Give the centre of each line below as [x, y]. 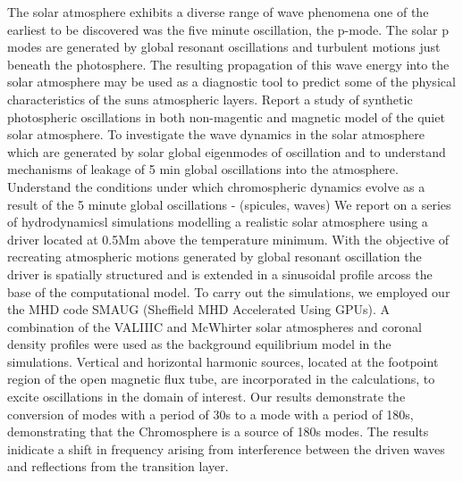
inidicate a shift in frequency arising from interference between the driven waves [226, 448]
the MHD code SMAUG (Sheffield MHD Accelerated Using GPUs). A [198, 309]
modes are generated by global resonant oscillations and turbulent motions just [224, 47]
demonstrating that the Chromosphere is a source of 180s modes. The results [218, 431]
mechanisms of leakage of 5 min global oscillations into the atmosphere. [203, 169]
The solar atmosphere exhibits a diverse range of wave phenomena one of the [218, 12]
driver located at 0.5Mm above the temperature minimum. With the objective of [228, 239]
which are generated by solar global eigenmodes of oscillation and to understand [227, 151]
